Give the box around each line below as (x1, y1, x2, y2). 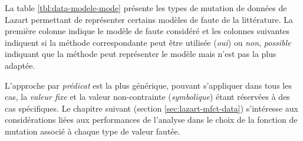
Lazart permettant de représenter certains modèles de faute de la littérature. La (5, 13, 293, 25)
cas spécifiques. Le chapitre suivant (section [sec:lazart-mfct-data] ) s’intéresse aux (5, 102, 298, 114)
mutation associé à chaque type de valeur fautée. (5, 125, 180, 137)
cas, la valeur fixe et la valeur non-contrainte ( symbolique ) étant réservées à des (5, 90, 290, 103)
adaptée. (5, 59, 35, 71)
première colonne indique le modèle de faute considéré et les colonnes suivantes (5, 25, 290, 37)
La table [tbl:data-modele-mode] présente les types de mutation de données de (5, 2, 287, 14)
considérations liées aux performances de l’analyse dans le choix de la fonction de (5, 113, 298, 126)
